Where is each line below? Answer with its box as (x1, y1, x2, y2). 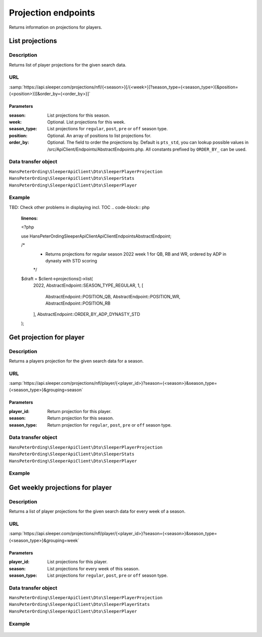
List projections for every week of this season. (47, 566, 140, 571)
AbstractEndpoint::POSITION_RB (45, 300, 111, 306)
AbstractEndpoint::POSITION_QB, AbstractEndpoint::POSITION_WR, (45, 293, 180, 299)
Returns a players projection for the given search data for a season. (9, 358, 144, 364)
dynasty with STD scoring (45, 258, 97, 263)
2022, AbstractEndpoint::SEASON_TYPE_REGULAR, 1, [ (33, 282, 144, 289)
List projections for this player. (47, 559, 108, 565)
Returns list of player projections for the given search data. (9, 62, 127, 68)
